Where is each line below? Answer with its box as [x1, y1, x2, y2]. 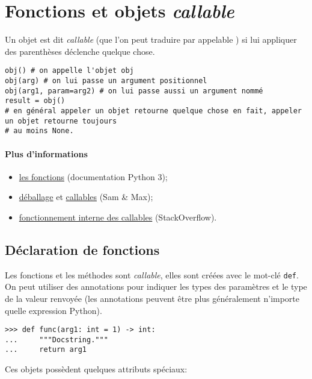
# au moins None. [5, 127, 74, 136]
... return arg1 [5, 345, 87, 354]
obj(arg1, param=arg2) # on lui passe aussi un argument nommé [5, 86, 263, 95]
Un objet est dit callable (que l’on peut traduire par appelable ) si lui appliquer [5, 33, 297, 46]
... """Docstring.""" [5, 335, 108, 344]
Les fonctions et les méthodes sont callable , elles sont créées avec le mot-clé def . [5, 268, 299, 281]
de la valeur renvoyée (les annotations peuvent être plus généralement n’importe [5, 292, 300, 304]
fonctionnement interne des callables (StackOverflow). [19, 210, 217, 223]
